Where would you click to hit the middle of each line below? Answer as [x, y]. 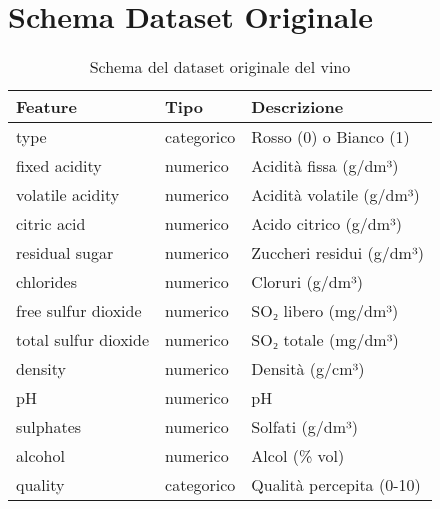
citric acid [51, 224]
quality [40, 485]
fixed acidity [59, 166]
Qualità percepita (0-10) [336, 485]
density [41, 369]
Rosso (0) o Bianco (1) [330, 137]
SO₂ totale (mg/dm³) [325, 340]
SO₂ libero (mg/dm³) [325, 311]
